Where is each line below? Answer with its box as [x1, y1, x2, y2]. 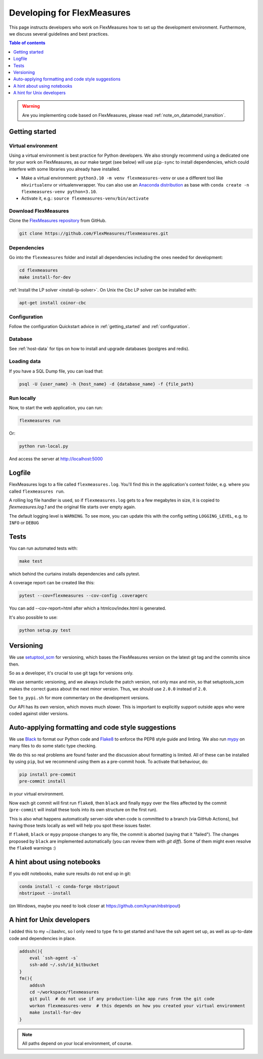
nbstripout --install [19, 891, 71, 896]
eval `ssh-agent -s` [29, 955, 79, 961]
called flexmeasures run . [9, 488, 65, 494]
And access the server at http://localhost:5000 [9, 456, 103, 462]
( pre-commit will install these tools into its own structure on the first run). [9, 807, 158, 813]
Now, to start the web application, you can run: [9, 405, 103, 411]
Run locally [9, 394, 36, 401]
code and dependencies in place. [9, 935, 76, 941]
